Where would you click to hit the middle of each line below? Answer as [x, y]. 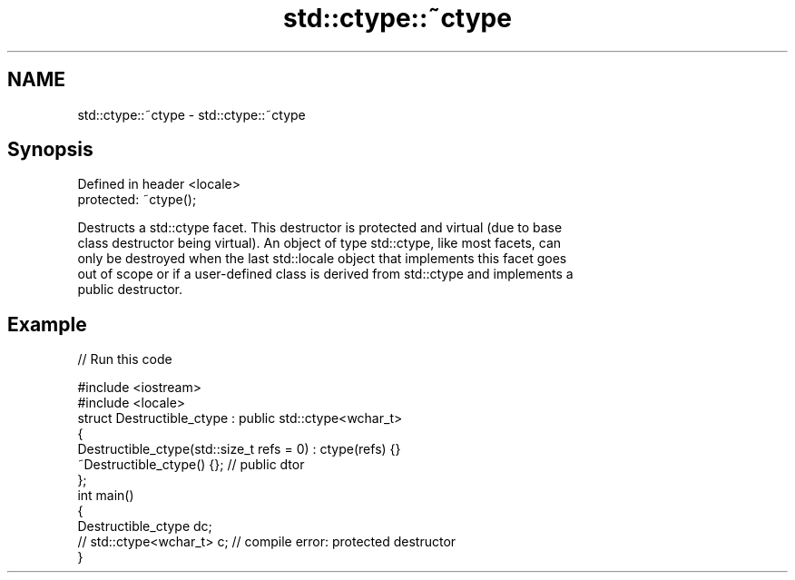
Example [47, 324]
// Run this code [125, 359]
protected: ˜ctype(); [137, 200]
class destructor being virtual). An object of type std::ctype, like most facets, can [319, 243]
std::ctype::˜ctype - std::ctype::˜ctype [191, 114]
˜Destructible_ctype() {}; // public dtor [191, 465]
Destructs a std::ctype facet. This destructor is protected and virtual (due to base [320, 228]
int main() [106, 496]
